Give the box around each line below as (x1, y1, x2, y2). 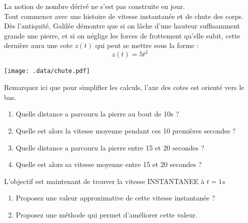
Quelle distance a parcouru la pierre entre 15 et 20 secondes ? (15, 142, 204, 152)
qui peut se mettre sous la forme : (95, 40, 199, 50)
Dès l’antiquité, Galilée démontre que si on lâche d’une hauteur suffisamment (4, 20, 240, 31)
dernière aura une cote (4, 40, 73, 50)
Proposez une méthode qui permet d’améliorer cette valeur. (15, 209, 198, 219)
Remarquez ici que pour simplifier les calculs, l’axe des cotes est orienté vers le (4, 82, 244, 92)
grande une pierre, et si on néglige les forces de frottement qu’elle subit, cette (4, 30, 240, 40)
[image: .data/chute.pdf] (4, 67, 90, 75)
